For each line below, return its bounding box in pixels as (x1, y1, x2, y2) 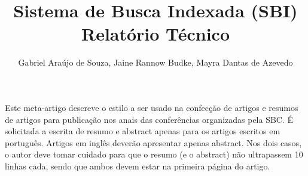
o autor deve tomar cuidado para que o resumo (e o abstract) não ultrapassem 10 (5, 148, 303, 160)
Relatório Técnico (81, 21, 230, 46)
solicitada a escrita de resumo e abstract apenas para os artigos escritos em (5, 125, 280, 137)
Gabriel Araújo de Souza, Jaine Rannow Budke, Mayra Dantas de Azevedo (18, 56, 293, 69)
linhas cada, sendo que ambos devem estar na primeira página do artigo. (5, 159, 270, 172)
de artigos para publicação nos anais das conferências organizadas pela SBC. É (5, 113, 294, 125)
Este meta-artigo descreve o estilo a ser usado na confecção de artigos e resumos (5, 101, 298, 113)
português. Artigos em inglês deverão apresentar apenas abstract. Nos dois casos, (5, 136, 302, 149)
